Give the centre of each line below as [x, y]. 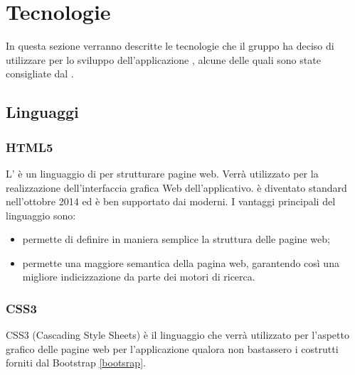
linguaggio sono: [41, 215]
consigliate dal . [40, 74]
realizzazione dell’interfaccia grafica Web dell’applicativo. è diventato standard [176, 187]
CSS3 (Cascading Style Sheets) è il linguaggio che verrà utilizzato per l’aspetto [177, 335]
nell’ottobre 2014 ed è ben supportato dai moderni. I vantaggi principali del [171, 201]
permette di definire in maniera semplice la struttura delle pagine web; [176, 239]
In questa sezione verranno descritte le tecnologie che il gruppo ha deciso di [170, 46]
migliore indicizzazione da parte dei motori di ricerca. [139, 277]
